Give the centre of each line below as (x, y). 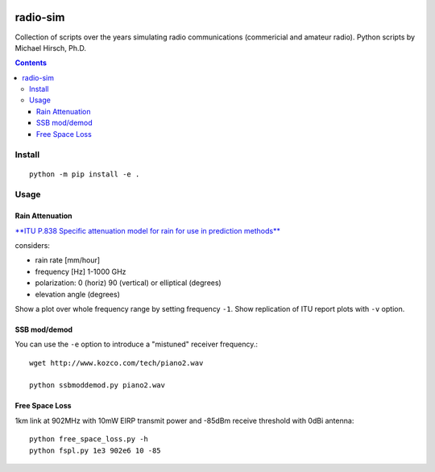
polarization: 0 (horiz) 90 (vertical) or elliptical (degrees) (128, 283)
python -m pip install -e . (85, 174)
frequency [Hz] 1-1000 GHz (81, 271)
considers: (32, 245)
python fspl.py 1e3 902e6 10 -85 (95, 450)
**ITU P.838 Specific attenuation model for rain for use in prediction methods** (148, 230)
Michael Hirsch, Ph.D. (51, 48)
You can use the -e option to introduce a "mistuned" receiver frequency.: (136, 344)
